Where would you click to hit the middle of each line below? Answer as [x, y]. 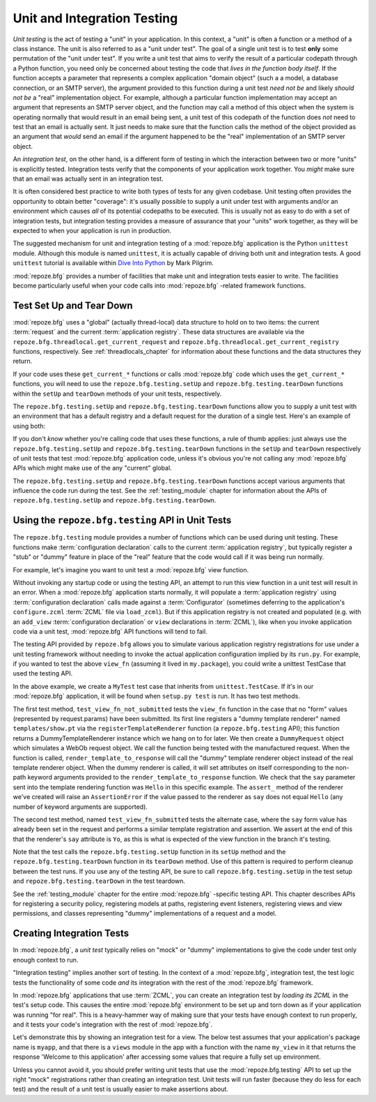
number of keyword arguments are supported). [80, 807]
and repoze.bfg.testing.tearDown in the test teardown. [99, 881]
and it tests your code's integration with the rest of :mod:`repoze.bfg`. [113, 1025]
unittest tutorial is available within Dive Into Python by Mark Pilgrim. [113, 263]
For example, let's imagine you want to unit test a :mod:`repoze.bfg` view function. [131, 569]
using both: [29, 426]
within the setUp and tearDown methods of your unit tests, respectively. [117, 394]
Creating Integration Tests [71, 933]
